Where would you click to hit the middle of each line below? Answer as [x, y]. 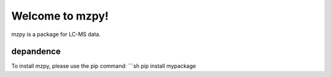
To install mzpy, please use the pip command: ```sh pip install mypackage [104, 66]
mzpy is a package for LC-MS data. [56, 34]
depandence [36, 52]
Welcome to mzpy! [60, 16]
